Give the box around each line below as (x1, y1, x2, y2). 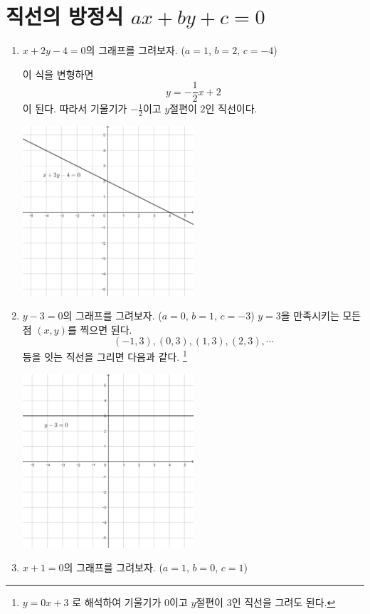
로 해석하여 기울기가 (72, 594, 162, 609)
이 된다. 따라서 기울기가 (22, 101, 127, 116)
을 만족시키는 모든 (280, 308, 361, 323)
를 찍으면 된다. (67, 322, 132, 337)
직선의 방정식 (6, 1, 124, 31)
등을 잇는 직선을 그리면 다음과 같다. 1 (22, 347, 187, 364)
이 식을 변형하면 (22, 66, 94, 81)
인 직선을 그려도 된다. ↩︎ (231, 594, 336, 609)
